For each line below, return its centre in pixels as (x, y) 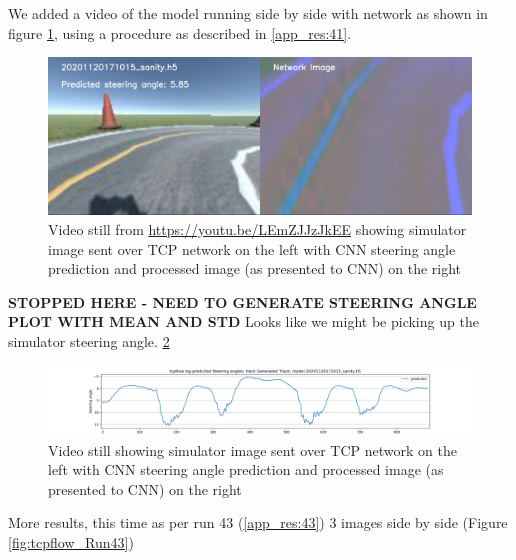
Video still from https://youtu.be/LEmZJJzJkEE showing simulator (257, 228)
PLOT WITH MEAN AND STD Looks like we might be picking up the (243, 321)
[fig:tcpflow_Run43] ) (71, 541)
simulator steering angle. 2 (89, 340)
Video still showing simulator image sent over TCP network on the (252, 449)
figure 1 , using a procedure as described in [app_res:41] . (180, 32)
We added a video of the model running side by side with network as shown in (248, 13)
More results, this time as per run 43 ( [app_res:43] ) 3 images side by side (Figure (258, 522)
